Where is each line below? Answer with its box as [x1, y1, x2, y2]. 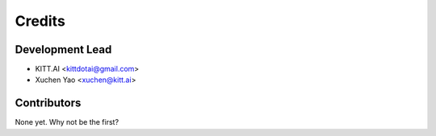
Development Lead [15, 43, 112, 56]
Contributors [15, 97, 82, 110]
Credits [15, 12, 66, 30]
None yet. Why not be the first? [15, 117, 119, 127]
